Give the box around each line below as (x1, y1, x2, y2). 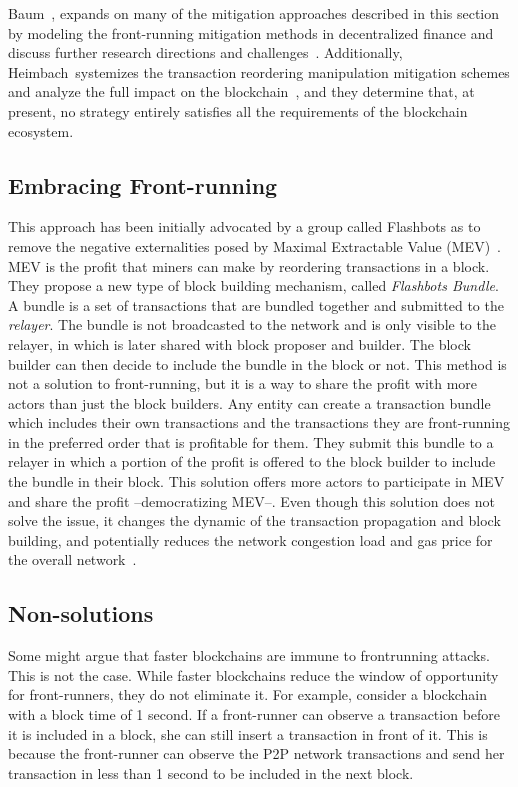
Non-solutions (8, 598, 154, 629)
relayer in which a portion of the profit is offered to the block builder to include (8, 451, 496, 472)
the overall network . (8, 549, 137, 570)
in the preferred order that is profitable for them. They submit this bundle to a (8, 431, 494, 452)
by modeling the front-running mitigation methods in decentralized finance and (8, 22, 494, 43)
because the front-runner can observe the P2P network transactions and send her (8, 743, 505, 764)
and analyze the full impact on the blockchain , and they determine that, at (8, 81, 475, 102)
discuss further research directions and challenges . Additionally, (8, 42, 403, 63)
